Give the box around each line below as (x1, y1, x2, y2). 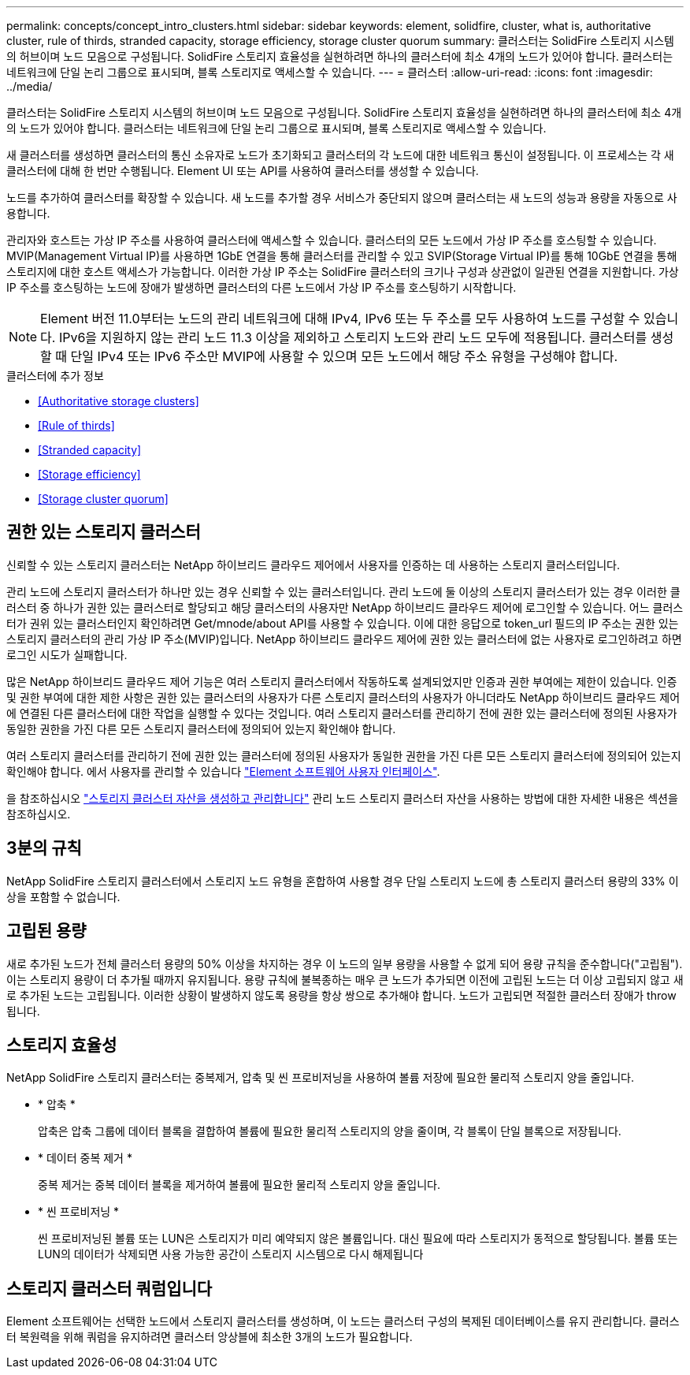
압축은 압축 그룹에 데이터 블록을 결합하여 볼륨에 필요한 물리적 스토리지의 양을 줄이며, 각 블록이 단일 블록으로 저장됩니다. (38, 1124, 621, 1138)
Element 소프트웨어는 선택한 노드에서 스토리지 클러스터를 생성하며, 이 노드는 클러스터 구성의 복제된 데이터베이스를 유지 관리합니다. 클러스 (6, 1314, 680, 1328)
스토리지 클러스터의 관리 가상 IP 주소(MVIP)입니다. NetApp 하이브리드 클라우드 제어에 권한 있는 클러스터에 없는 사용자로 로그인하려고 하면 (6, 632, 682, 646)
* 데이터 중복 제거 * (38, 1151, 132, 1165)
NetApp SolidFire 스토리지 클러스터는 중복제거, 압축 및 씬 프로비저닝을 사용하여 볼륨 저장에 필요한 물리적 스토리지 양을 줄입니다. (6, 1071, 634, 1085)
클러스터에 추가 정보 (6, 369, 104, 382)
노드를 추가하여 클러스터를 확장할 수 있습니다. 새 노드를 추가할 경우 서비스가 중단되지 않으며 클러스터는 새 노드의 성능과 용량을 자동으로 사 (6, 191, 677, 204)
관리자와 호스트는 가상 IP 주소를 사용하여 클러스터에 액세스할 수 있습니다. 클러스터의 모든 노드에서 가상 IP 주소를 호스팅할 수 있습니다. (6, 233, 657, 247)
